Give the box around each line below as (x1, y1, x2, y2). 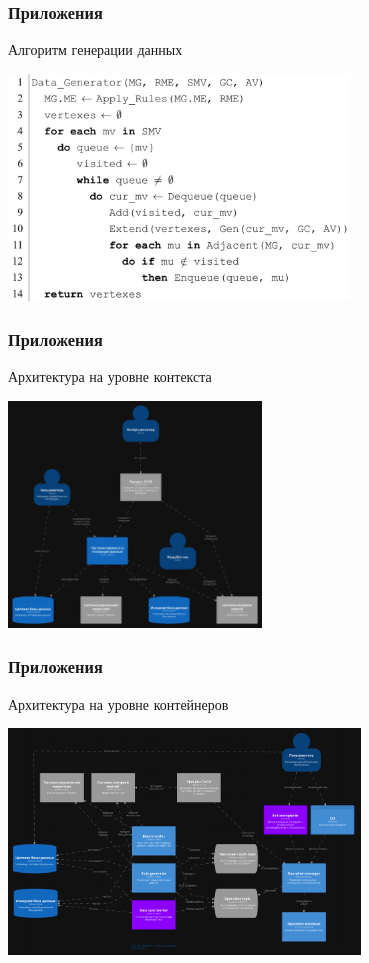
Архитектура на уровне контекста (8, 366, 212, 387)
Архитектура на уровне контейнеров (8, 693, 229, 714)
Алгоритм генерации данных (8, 39, 183, 60)
